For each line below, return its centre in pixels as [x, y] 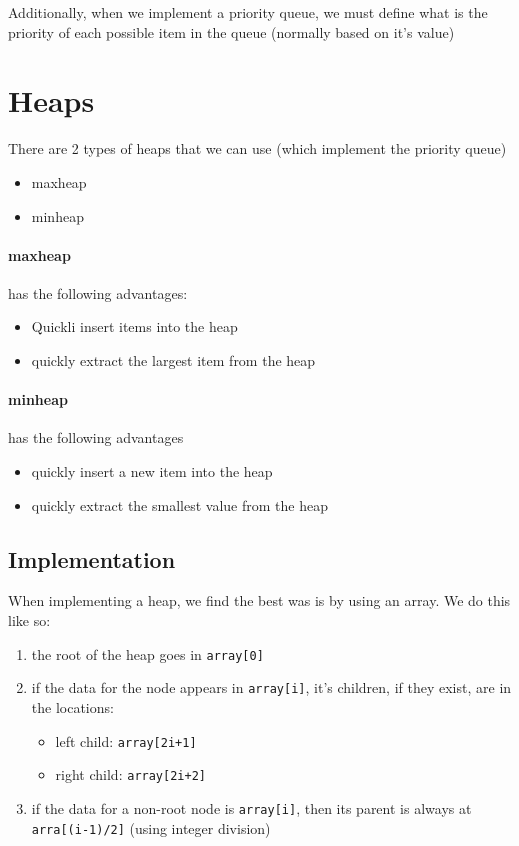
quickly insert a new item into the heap [152, 471]
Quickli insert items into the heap [134, 326]
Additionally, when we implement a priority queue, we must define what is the [248, 12]
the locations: [72, 706]
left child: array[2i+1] [126, 740]
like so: [29, 620]
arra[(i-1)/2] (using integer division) [151, 827]
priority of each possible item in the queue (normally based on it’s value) [231, 31]
